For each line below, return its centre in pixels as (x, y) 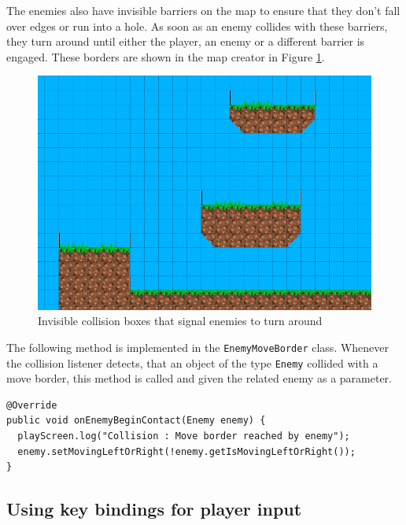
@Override (32, 405)
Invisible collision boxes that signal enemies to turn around (180, 321)
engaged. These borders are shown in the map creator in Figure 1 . (166, 56)
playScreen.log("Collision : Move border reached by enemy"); (184, 436)
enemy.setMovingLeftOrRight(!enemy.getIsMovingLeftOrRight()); (186, 451)
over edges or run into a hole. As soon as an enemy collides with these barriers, (197, 26)
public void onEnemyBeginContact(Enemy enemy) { (136, 421)
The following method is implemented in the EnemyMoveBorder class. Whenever (198, 347)
